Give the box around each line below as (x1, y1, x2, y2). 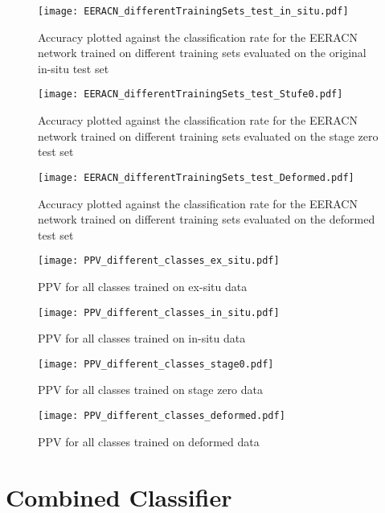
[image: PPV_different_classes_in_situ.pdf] (38, 306, 280, 318)
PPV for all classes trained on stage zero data (38, 381, 264, 398)
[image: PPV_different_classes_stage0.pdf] (38, 358, 274, 370)
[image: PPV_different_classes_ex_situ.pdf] (38, 255, 280, 267)
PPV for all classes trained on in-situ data (38, 330, 246, 347)
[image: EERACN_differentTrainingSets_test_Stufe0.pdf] (38, 88, 343, 101)
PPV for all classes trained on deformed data (38, 433, 260, 449)
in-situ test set (38, 60, 109, 76)
